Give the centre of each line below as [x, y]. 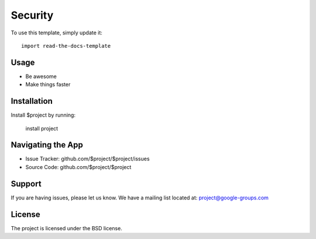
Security [32, 15]
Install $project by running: [43, 115]
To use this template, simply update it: [56, 33]
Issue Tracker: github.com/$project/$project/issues [87, 159]
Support [26, 184]
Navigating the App [47, 145]
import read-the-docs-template [66, 46]
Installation [32, 101]
